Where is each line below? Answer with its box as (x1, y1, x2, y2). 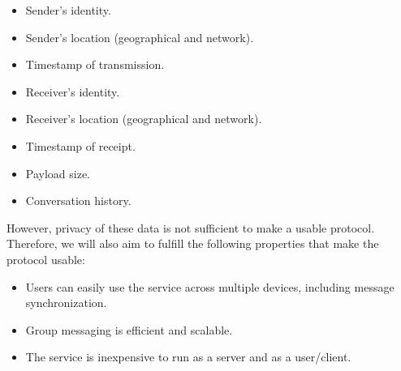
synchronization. (25, 294, 107, 311)
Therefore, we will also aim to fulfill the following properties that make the (6, 235, 379, 252)
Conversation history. (25, 192, 132, 209)
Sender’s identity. (25, 2, 111, 18)
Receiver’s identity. (25, 83, 120, 100)
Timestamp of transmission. (25, 56, 165, 73)
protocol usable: (6, 250, 85, 267)
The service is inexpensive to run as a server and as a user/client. (25, 348, 351, 365)
